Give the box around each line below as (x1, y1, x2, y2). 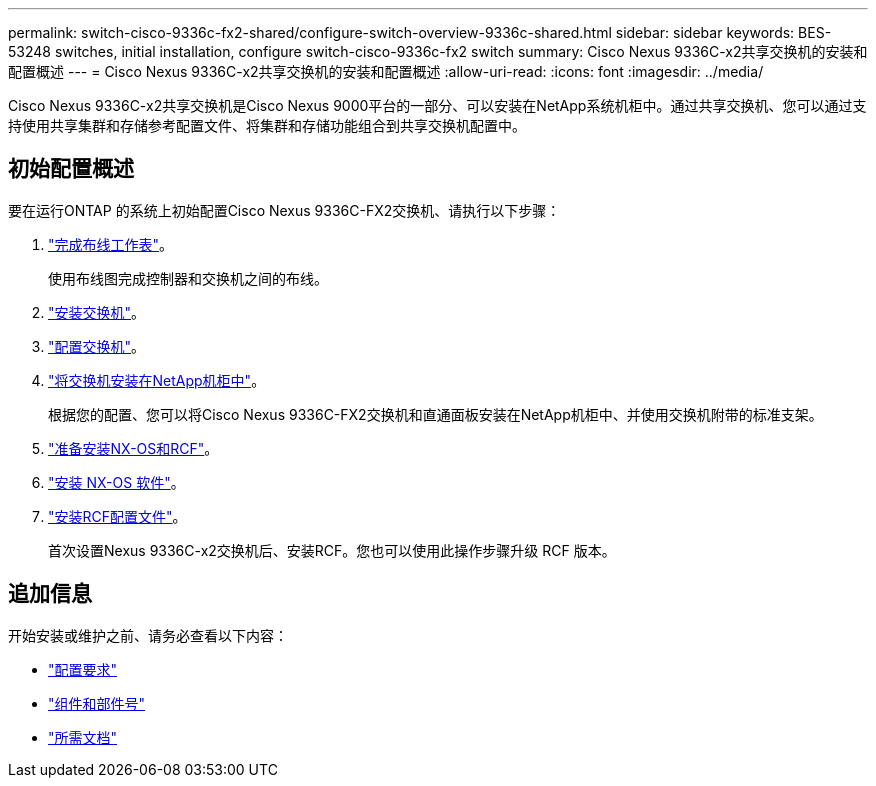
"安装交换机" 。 (48, 303, 146, 321)
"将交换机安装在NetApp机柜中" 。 (48, 371, 266, 389)
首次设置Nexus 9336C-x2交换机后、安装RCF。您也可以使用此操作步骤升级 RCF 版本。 (48, 541, 616, 559)
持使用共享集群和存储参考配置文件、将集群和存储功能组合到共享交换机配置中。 (8, 117, 526, 134)
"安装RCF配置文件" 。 (48, 507, 187, 525)
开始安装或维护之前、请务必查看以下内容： (8, 626, 288, 644)
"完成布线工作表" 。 (48, 235, 174, 253)
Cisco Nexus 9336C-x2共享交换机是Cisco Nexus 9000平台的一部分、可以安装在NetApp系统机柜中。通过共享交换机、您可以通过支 (8, 97, 867, 114)
